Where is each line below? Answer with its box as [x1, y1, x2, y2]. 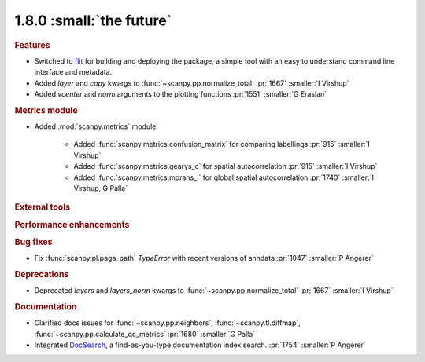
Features [14, 39, 50, 50]
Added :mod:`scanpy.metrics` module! [34, 122, 159, 131]
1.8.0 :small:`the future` [14, 12, 172, 29]
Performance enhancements [14, 219, 130, 230]
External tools [14, 202, 71, 213]
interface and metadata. [34, 68, 113, 77]
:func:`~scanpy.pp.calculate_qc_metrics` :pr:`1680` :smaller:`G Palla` [34, 329, 256, 338]
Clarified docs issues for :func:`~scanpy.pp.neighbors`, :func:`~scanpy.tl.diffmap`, [34, 318, 301, 327]
